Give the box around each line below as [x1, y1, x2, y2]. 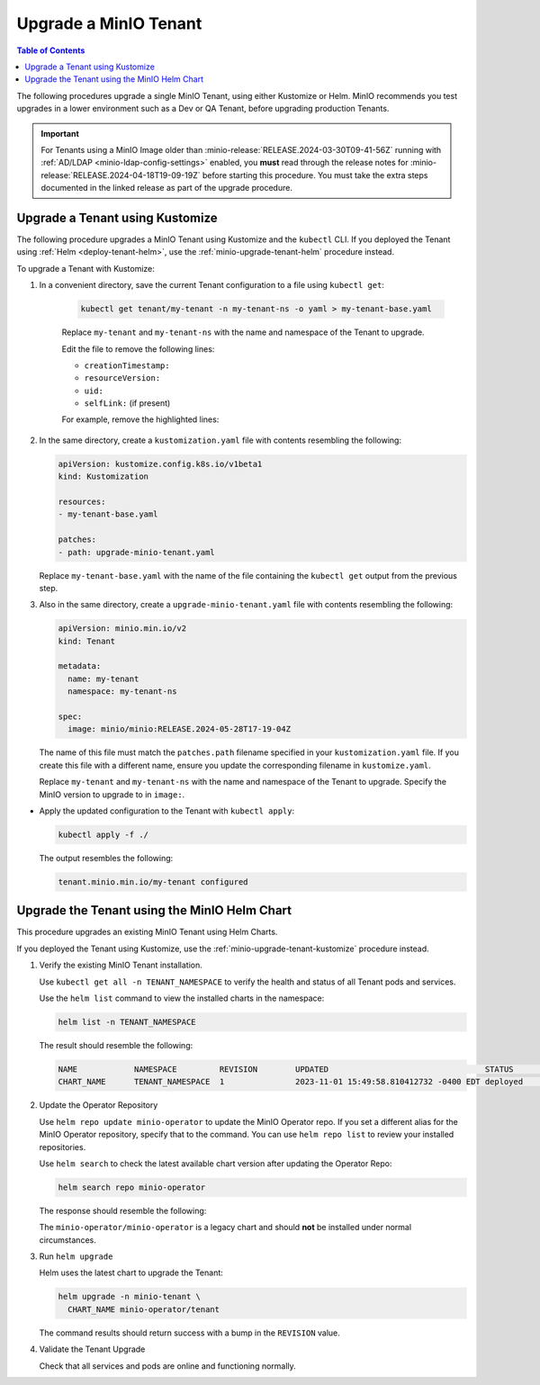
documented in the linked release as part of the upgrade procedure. [40, 183, 292, 193]
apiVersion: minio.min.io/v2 [58, 624, 187, 634]
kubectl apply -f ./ [58, 829, 148, 840]
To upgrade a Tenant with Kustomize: [16, 263, 155, 274]
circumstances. [39, 1234, 96, 1246]
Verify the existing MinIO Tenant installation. [39, 959, 202, 971]
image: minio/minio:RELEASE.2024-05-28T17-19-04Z [67, 724, 292, 734]
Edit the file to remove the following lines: [61, 343, 215, 355]
